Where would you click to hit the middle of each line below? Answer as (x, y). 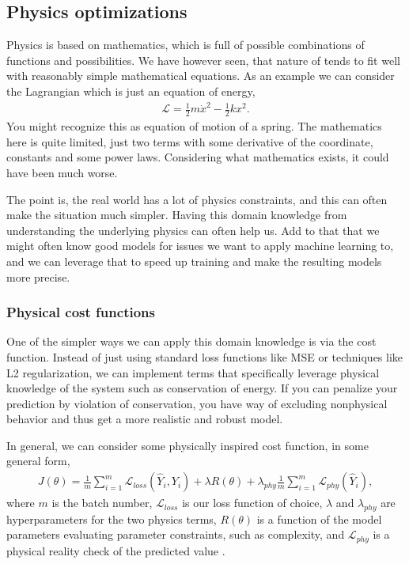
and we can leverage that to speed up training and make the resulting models (194, 261)
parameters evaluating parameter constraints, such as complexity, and (176, 534)
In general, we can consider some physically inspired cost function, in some (187, 445)
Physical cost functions (81, 312)
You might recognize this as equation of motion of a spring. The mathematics (194, 126)
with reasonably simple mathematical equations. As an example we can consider (201, 76)
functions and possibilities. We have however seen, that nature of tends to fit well (203, 60)
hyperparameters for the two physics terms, (112, 519)
